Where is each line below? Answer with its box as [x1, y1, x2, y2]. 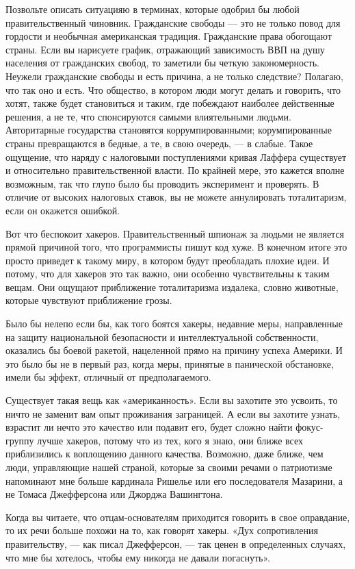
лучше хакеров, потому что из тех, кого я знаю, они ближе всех [37, 433, 303, 447]
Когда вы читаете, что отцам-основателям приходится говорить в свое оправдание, [5, 509, 350, 524]
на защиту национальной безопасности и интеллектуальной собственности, [5, 329, 319, 344]
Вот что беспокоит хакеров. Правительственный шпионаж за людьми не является [5, 226, 345, 240]
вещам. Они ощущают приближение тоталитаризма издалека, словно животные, [5, 279, 339, 294]
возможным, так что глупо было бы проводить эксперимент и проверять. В [5, 176, 319, 190]
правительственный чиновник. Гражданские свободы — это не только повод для [5, 15, 341, 29]
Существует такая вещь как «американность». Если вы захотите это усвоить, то [5, 393, 338, 407]
